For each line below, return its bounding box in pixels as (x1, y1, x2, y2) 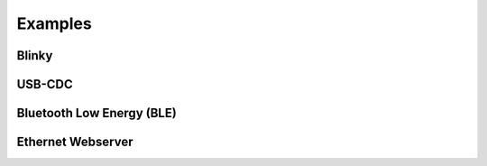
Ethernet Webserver (16, 134, 133, 150)
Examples (16, 14, 92, 33)
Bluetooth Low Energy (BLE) (16, 106, 178, 121)
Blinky (16, 48, 53, 63)
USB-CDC (16, 77, 74, 92)
